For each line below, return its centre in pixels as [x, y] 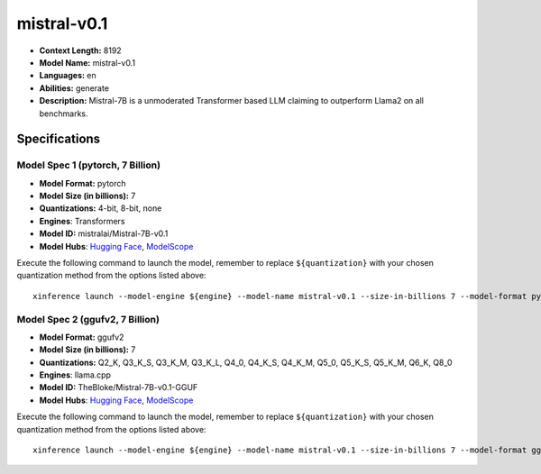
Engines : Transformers [82, 221]
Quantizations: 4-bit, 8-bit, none [101, 208]
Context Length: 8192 [80, 50]
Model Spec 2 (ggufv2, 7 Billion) [88, 319]
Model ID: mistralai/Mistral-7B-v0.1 [104, 233]
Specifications [59, 139]
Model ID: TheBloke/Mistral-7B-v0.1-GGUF [119, 387]
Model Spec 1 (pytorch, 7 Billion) [89, 165]
